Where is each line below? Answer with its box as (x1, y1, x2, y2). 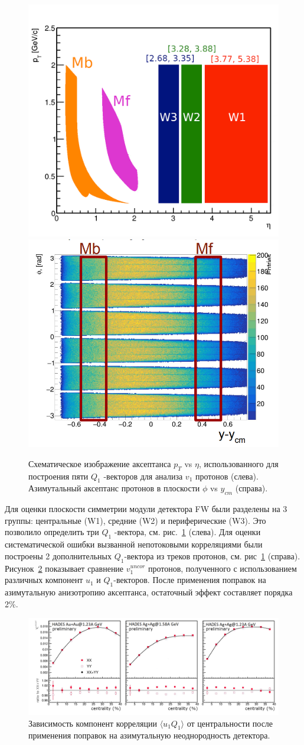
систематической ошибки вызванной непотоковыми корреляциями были (5, 538, 263, 550)
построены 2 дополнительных (5, 549, 112, 562)
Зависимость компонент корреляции (28, 717, 157, 729)
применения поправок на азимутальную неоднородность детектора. (28, 729, 270, 741)
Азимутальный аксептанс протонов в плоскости (28, 482, 200, 494)
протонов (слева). (195, 469, 259, 482)
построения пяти (28, 469, 89, 482)
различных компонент (5, 574, 83, 586)
